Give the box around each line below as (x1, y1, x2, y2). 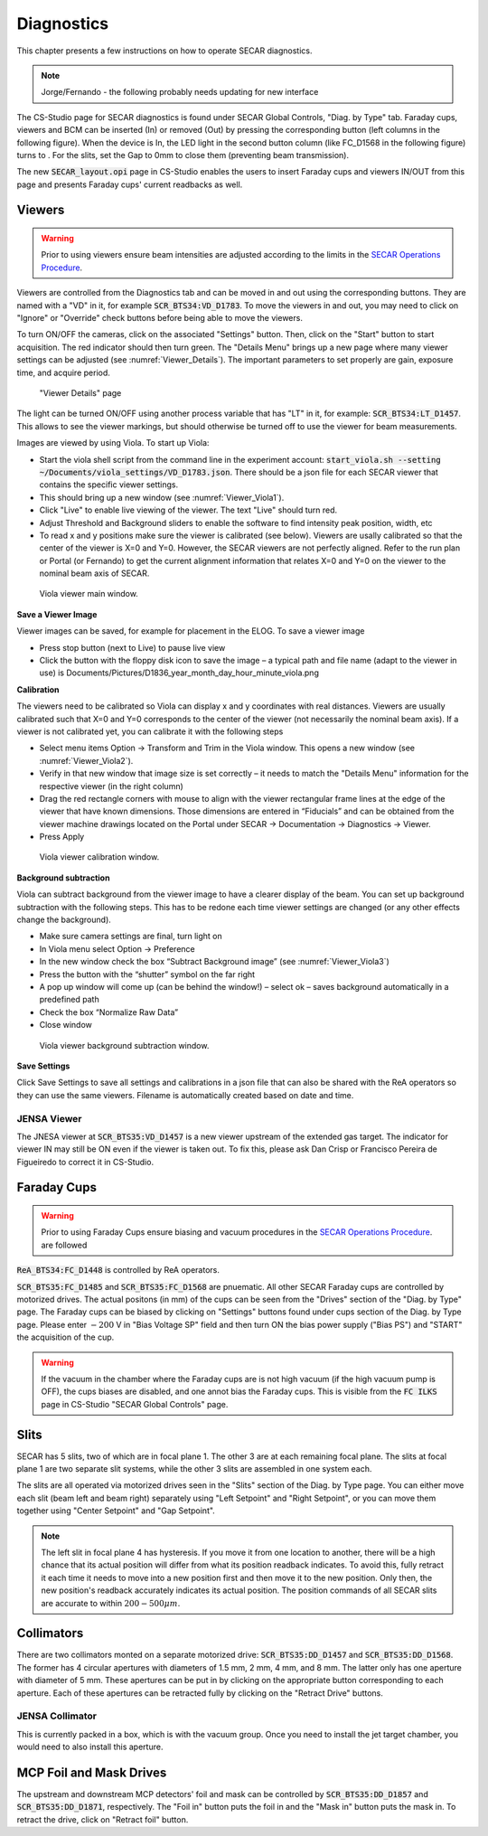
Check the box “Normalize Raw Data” (39, 1006, 179, 1017)
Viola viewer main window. (39, 588, 139, 599)
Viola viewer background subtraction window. (39, 1040, 210, 1050)
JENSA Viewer (16, 1112, 82, 1125)
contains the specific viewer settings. (39, 479, 179, 490)
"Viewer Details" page (39, 387, 122, 398)
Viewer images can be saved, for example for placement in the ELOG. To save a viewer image (16, 626, 365, 636)
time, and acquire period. (16, 367, 110, 378)
